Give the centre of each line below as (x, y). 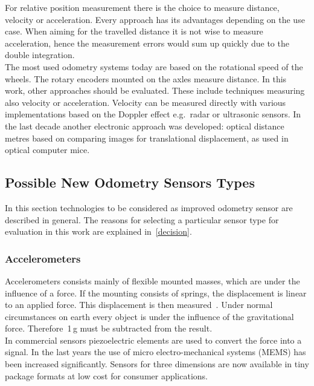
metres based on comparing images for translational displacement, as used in (147, 138)
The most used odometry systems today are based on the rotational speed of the (154, 66)
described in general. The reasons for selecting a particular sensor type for (142, 219)
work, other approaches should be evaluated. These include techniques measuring (155, 90)
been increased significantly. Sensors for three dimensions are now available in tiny (157, 364)
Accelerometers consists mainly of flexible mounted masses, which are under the (152, 280)
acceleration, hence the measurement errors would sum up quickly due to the (147, 43)
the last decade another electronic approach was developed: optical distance (145, 126)
